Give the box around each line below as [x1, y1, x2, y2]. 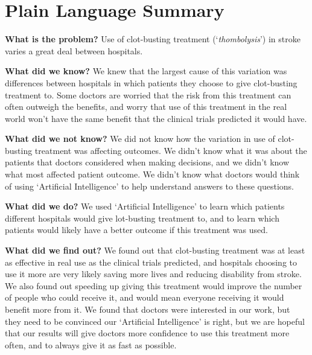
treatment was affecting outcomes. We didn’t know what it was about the [34, 144, 307, 156]
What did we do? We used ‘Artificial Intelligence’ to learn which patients [5, 200, 285, 213]
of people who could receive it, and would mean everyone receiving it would [5, 291, 284, 304]
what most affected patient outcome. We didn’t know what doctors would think [5, 168, 300, 181]
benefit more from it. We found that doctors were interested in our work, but [5, 303, 290, 315]
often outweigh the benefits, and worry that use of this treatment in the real [5, 100, 287, 113]
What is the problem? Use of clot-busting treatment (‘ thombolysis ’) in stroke [5, 33, 301, 45]
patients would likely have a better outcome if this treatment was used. [5, 223, 268, 236]
